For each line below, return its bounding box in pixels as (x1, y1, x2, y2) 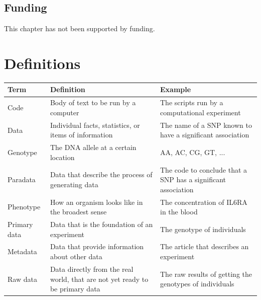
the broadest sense (50, 206, 107, 217)
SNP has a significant (160, 174, 226, 185)
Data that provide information (50, 241, 144, 252)
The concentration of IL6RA (160, 196, 247, 207)
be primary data (50, 283, 100, 294)
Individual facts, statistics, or (50, 119, 140, 130)
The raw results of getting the (160, 268, 252, 279)
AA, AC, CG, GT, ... (160, 146, 225, 157)
